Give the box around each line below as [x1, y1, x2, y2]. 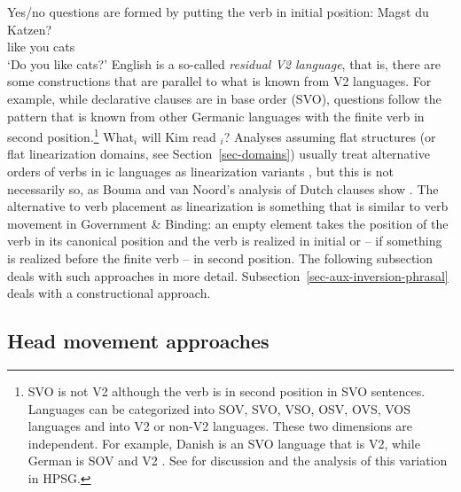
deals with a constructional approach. [7, 284, 211, 302]
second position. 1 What [7, 125, 134, 145]
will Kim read [141, 127, 216, 145]
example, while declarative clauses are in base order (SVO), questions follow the [7, 89, 441, 107]
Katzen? [7, 20, 52, 38]
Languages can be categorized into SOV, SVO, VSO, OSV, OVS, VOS [27, 399, 411, 418]
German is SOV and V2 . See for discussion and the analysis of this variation [27, 451, 448, 470]
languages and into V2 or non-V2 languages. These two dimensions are [27, 417, 413, 435]
